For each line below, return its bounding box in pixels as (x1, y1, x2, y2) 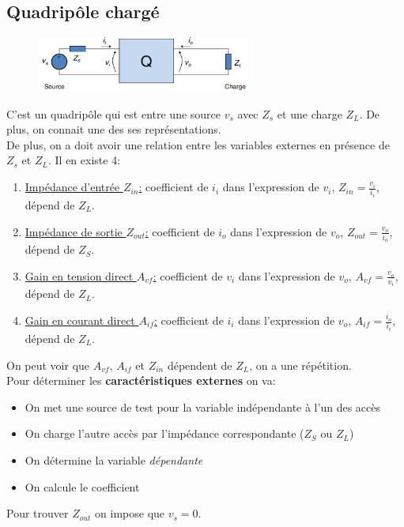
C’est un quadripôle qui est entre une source (6, 105, 221, 122)
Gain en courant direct (25, 312, 135, 328)
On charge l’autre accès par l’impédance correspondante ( (25, 425, 304, 442)
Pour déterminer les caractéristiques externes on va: (6, 372, 276, 389)
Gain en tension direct (25, 267, 134, 284)
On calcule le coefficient (25, 478, 140, 495)
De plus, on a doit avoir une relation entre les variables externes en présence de (6, 136, 390, 152)
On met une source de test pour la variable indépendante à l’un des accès (25, 398, 380, 415)
